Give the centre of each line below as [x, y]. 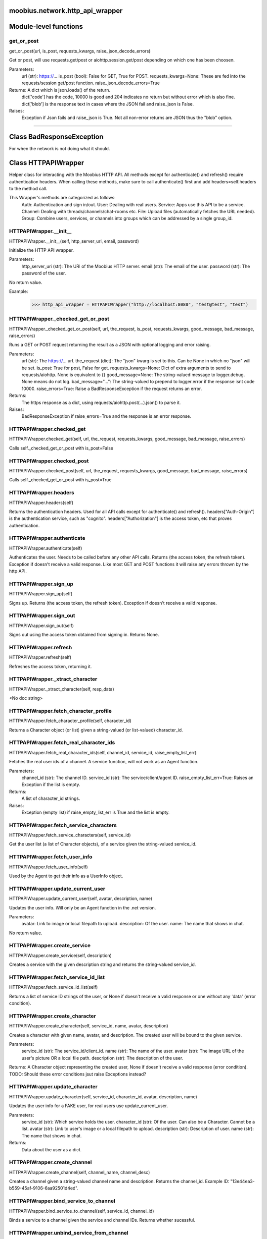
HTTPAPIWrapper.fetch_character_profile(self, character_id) [70, 721]
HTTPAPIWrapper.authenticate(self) [46, 548]
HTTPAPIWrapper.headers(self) [41, 503]
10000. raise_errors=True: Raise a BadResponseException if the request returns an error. [112, 389]
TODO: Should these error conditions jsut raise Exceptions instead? [78, 1074]
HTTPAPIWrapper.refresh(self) [40, 657]
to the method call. [28, 188]
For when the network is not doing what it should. [60, 149]
